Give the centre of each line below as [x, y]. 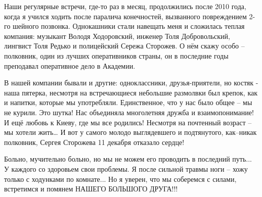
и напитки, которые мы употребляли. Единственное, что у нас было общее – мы [128, 102]
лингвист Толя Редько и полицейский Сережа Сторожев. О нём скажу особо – [124, 46]
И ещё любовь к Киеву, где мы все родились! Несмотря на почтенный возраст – [128, 122]
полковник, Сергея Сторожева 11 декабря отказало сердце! [94, 142]
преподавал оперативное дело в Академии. [70, 65]
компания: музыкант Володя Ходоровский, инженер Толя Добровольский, [117, 36]
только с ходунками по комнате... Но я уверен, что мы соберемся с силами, [120, 179]
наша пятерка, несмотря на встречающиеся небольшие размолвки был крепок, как [131, 92]
